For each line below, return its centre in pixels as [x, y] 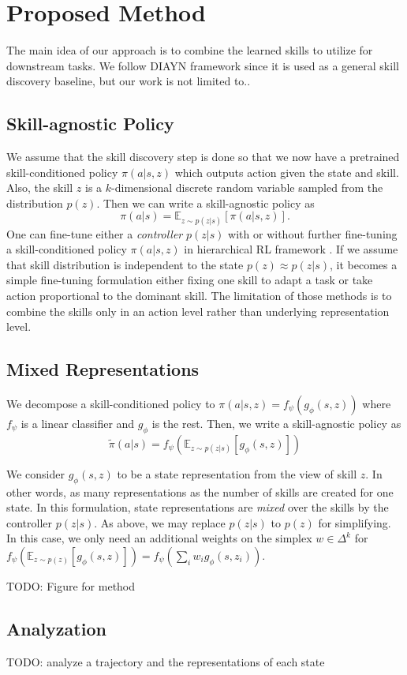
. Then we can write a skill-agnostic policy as [205, 202]
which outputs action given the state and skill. [287, 172]
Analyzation [56, 628]
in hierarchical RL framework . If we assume [291, 249]
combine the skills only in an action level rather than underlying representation [198, 311]
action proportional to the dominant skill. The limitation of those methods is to [199, 296]
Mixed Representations [103, 369]
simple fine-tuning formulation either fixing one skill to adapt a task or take [190, 280]
